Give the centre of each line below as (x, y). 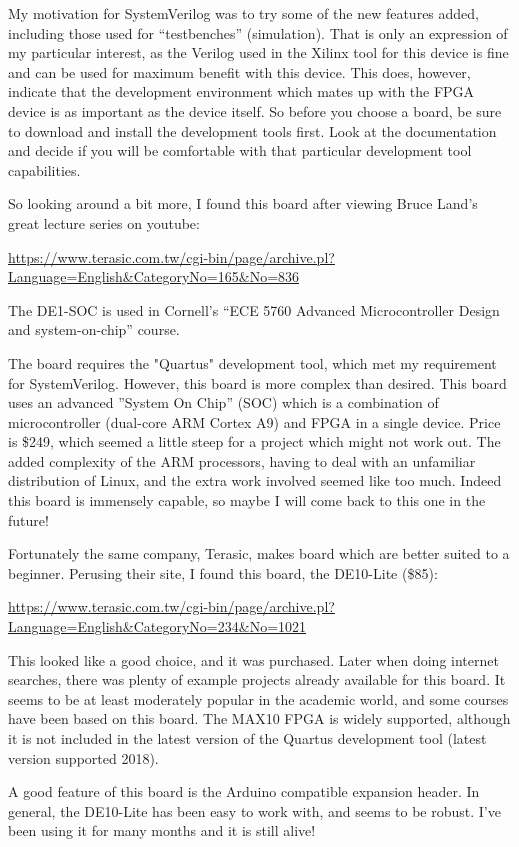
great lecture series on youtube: (104, 222)
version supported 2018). (83, 757)
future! (28, 519)
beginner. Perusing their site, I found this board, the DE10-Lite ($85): (223, 572)
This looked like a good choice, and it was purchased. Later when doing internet (253, 659)
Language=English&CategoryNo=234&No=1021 (157, 626)
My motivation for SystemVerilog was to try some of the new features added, (244, 13)
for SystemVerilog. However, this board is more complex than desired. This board (257, 382)
